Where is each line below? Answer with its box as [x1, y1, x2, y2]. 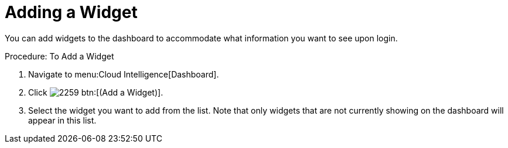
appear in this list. [28, 115, 97, 125]
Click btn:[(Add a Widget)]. [28, 87, 163, 97]
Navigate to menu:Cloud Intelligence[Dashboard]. [28, 69, 219, 79]
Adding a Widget [5, 2, 138, 22]
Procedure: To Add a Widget [5, 51, 114, 61]
